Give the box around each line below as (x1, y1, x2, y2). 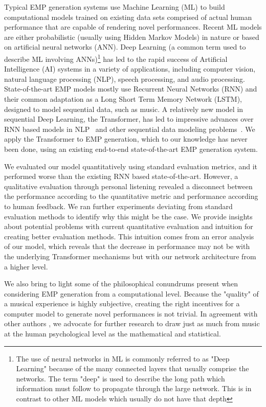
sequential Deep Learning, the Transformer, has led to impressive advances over (4, 114, 254, 124)
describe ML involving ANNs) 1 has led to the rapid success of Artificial (4, 52, 228, 64)
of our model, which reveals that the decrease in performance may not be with (4, 241, 250, 252)
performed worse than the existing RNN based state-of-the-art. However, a (4, 171, 238, 182)
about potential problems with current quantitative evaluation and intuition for (4, 221, 253, 232)
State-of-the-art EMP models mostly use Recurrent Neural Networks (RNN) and (4, 83, 257, 94)
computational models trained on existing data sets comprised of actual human (4, 11, 252, 22)
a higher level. (4, 261, 48, 272)
